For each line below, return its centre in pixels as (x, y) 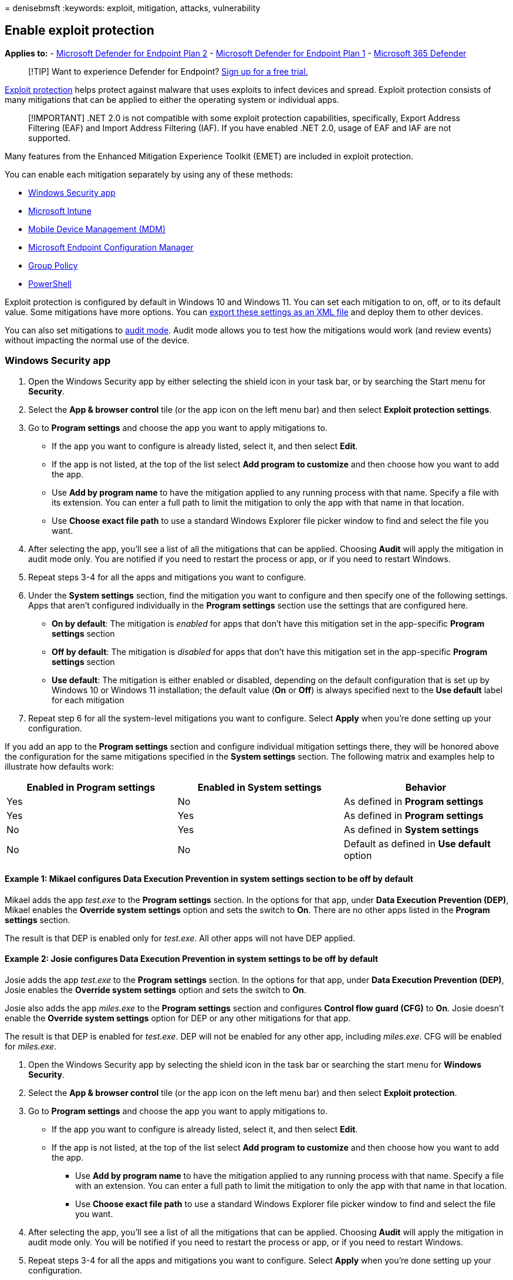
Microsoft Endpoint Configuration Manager (111, 247)
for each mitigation (88, 700)
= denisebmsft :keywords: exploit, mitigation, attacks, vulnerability (133, 8)
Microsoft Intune (60, 210)
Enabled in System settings (259, 787)
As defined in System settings (411, 829)
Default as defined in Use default (417, 843)
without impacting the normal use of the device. (97, 340)
